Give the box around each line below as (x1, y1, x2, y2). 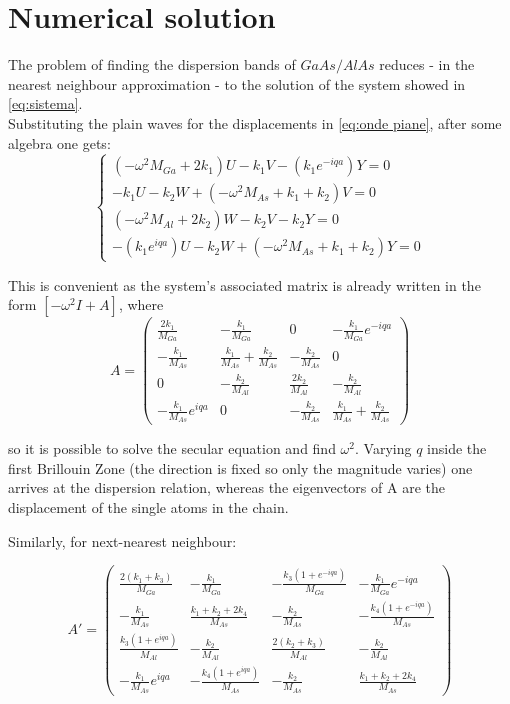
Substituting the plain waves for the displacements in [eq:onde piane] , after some (8, 112, 502, 133)
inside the (427, 438, 487, 459)
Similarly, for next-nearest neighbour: (8, 530, 237, 551)
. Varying (355, 438, 412, 459)
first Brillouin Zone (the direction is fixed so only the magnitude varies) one (8, 457, 473, 478)
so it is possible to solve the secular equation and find (8, 438, 336, 459)
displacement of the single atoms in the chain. (8, 497, 289, 518)
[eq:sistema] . (8, 93, 83, 114)
